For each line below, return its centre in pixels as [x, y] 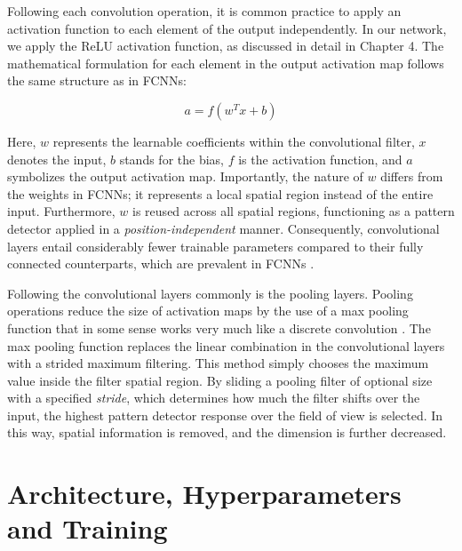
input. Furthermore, [61, 211]
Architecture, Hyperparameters [204, 494]
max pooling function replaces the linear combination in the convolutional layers [226, 345]
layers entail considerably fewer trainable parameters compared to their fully [215, 246]
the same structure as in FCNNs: [97, 80]
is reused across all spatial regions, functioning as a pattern [294, 211]
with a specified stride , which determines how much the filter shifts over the [214, 398]
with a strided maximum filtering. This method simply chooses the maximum [218, 363]
